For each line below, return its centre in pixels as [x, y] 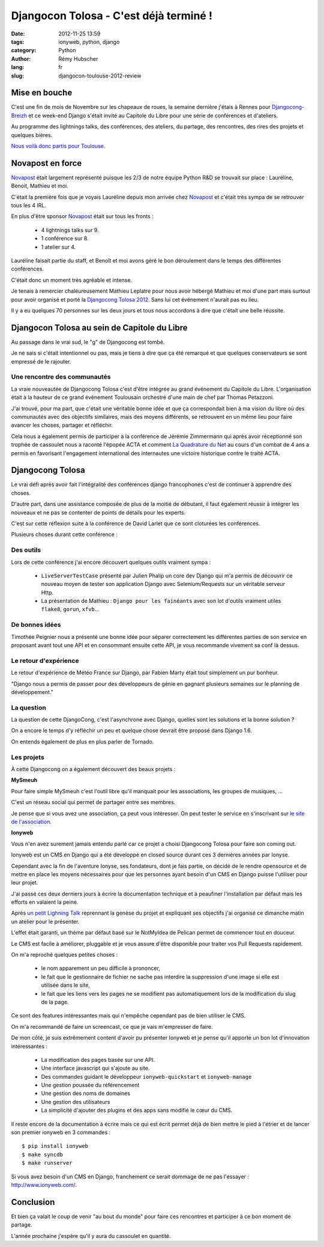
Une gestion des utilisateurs [76, 1102]
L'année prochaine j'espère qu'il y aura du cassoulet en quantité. [91, 1236]
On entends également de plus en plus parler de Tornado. [82, 742]
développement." [32, 692]
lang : [18, 67]
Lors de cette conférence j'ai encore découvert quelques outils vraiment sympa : [111, 562]
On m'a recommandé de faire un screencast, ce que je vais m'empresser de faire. [112, 1026]
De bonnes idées [36, 625]
